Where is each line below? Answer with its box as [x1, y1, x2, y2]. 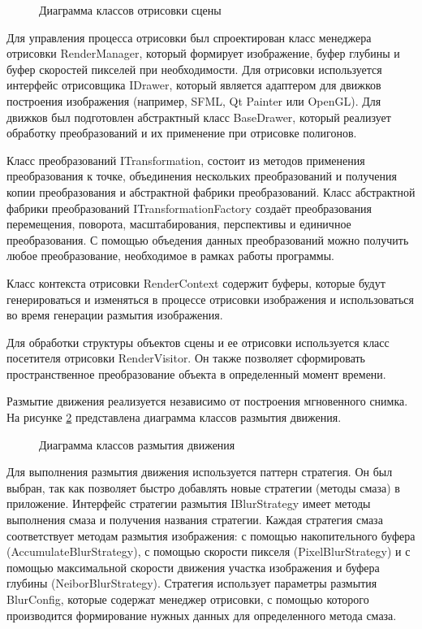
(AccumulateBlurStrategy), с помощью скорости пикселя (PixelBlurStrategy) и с [6, 543, 411, 560]
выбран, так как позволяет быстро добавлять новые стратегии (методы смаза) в [6, 479, 400, 496]
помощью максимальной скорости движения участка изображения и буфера [6, 558, 380, 575]
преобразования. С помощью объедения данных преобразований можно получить [6, 231, 409, 248]
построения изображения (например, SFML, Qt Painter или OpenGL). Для [6, 92, 381, 109]
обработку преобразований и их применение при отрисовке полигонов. [6, 124, 357, 141]
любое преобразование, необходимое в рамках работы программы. [6, 247, 334, 264]
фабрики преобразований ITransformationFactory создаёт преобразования [6, 199, 372, 216]
